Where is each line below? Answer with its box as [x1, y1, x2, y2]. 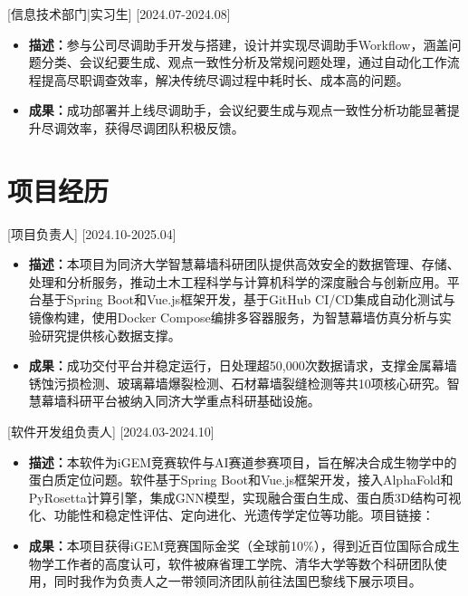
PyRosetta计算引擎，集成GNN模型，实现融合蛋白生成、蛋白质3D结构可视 [28, 487, 462, 506]
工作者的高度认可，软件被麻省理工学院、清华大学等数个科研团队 [53, 553, 435, 572]
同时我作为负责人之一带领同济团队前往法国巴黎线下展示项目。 [53, 572, 422, 591]
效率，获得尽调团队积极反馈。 [66, 118, 244, 137]
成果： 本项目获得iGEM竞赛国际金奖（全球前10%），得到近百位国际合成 [28, 536, 447, 554]
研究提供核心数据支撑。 [41, 325, 181, 344]
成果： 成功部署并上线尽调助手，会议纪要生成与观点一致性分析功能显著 [28, 101, 447, 120]
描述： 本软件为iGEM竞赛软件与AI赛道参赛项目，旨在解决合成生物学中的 [28, 452, 457, 471]
